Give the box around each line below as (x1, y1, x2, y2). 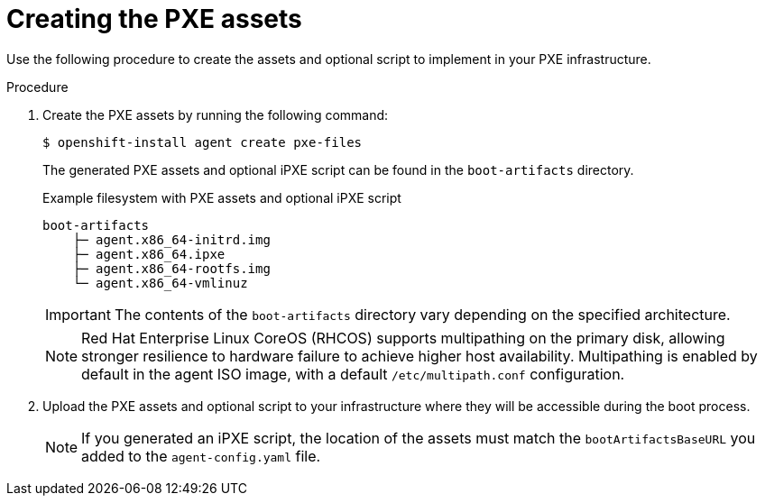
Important (45, 305, 111, 324)
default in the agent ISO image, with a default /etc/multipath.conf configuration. (81, 364, 625, 383)
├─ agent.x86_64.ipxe (72, 246, 226, 261)
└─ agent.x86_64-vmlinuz (72, 275, 248, 290)
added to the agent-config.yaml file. (81, 446, 321, 465)
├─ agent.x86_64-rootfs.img (72, 261, 271, 276)
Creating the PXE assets (6, 4, 302, 34)
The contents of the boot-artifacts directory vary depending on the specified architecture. (114, 305, 731, 324)
